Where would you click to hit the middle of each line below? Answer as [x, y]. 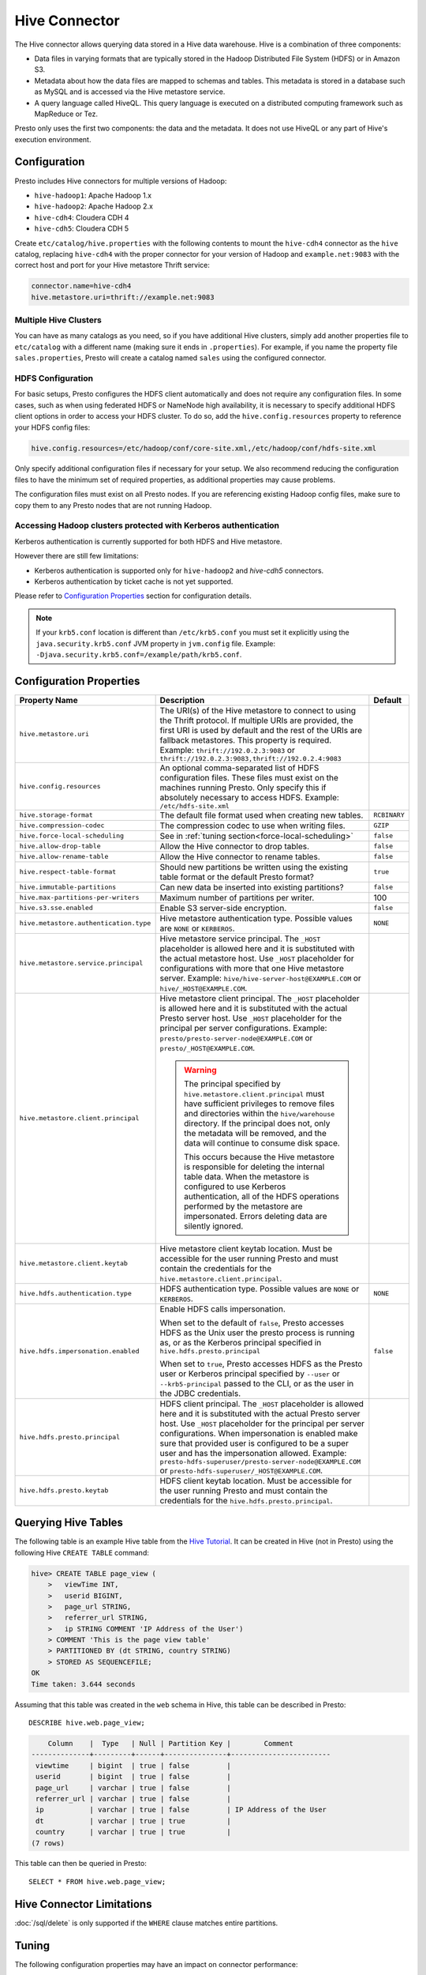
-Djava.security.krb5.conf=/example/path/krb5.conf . [139, 654]
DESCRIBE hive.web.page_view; [87, 1723]
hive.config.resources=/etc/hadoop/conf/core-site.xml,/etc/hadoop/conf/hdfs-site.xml [204, 448]
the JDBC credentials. [200, 1393]
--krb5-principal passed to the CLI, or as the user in [257, 1383]
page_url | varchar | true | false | [134, 1788]
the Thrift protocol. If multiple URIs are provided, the [257, 720]
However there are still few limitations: [77, 556]
